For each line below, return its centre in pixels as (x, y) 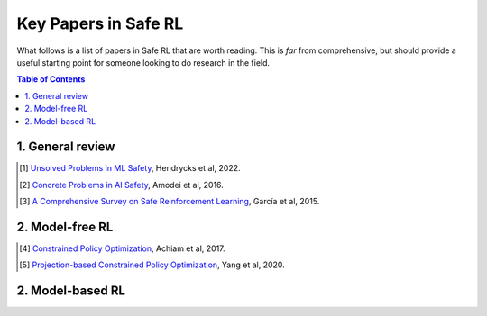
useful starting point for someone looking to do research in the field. (143, 62)
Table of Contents (51, 79)
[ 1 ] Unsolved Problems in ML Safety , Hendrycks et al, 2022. (130, 168)
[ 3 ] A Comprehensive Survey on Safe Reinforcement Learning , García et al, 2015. (170, 202)
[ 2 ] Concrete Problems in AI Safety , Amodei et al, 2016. (122, 185)
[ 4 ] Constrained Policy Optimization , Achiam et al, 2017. (122, 248)
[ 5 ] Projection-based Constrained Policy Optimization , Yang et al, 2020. (152, 265)
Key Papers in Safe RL (100, 23)
